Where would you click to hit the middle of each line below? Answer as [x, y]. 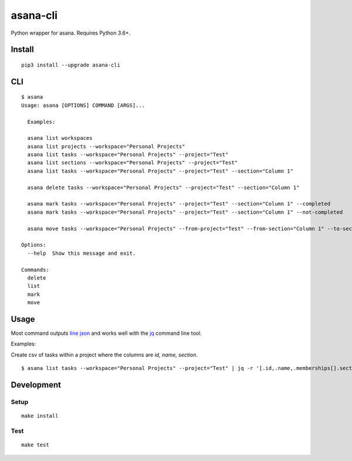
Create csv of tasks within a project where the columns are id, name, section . [104, 355]
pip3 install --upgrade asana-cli [71, 65]
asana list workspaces [60, 138]
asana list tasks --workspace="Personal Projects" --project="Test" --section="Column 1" [160, 171]
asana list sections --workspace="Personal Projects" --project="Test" [133, 163]
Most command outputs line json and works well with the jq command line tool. [106, 333]
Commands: [35, 270]
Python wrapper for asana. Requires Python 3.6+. [71, 33]
